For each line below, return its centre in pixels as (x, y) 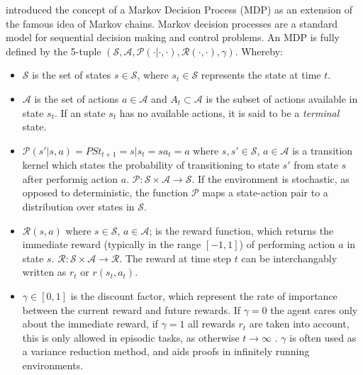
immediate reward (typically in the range (112, 244)
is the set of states (72, 75)
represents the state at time (261, 75)
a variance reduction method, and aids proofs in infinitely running (166, 351)
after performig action (70, 178)
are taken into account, (299, 324)
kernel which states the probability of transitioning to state (151, 165)
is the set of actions (77, 98)
